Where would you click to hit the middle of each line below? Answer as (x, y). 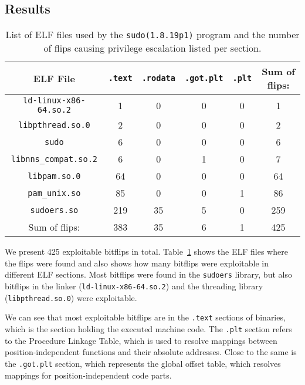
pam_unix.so (54, 193)
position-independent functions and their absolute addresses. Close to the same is (151, 352)
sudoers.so (54, 210)
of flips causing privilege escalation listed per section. (152, 48)
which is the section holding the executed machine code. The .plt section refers (148, 329)
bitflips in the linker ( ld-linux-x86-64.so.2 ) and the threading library (134, 286)
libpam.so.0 (54, 176)
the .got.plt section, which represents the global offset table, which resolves (143, 363)
